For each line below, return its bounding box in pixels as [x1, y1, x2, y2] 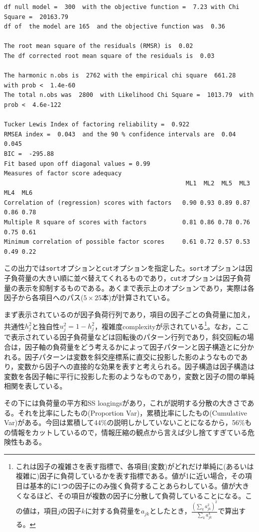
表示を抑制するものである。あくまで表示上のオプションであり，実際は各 [17, 282, 255, 293]
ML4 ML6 [4, 189, 33, 197]
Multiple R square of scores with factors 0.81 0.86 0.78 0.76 [4, 219, 250, 226]
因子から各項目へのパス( [4, 292, 84, 303]
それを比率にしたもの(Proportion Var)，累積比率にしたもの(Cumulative [17, 407, 248, 418]
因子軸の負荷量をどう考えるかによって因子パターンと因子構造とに [24, 341, 240, 352]
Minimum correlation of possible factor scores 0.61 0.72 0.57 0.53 [4, 238, 250, 246]
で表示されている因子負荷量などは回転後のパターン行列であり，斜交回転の [4, 332, 247, 342]
